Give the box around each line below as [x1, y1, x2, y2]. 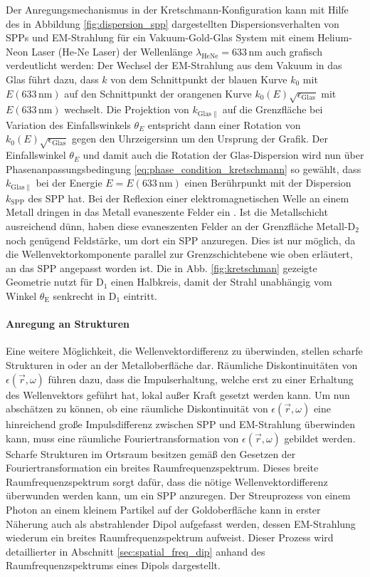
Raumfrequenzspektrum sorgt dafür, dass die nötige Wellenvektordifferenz [6, 474, 328, 489]
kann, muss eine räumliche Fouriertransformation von [6, 430, 239, 445]
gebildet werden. [284, 430, 356, 445]
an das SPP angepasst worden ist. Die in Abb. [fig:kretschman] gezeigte [6, 260, 317, 275]
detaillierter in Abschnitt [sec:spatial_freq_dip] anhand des [6, 544, 265, 558]
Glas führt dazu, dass [6, 71, 99, 86]
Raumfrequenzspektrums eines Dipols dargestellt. [6, 558, 221, 573]
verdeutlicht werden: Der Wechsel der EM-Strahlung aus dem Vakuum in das [6, 58, 342, 73]
